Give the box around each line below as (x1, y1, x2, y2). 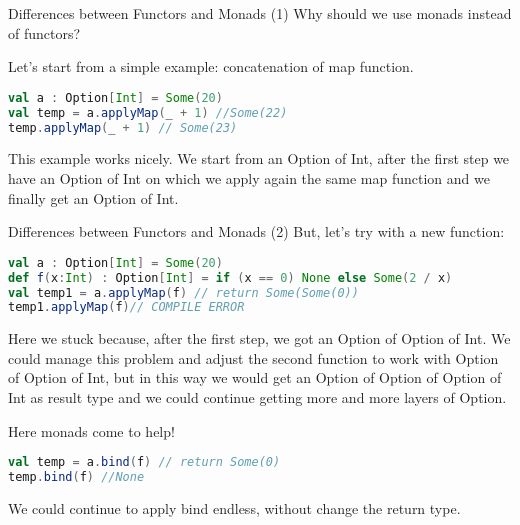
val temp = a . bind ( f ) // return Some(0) (8, 455, 281, 470)
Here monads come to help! (8, 420, 175, 441)
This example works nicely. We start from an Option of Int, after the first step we (8, 148, 510, 169)
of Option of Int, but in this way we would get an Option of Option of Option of (8, 367, 502, 388)
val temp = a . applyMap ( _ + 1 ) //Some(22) (8, 105, 288, 120)
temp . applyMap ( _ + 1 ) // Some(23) (8, 120, 238, 135)
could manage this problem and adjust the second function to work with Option (8, 347, 499, 368)
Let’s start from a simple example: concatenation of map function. (8, 56, 414, 77)
